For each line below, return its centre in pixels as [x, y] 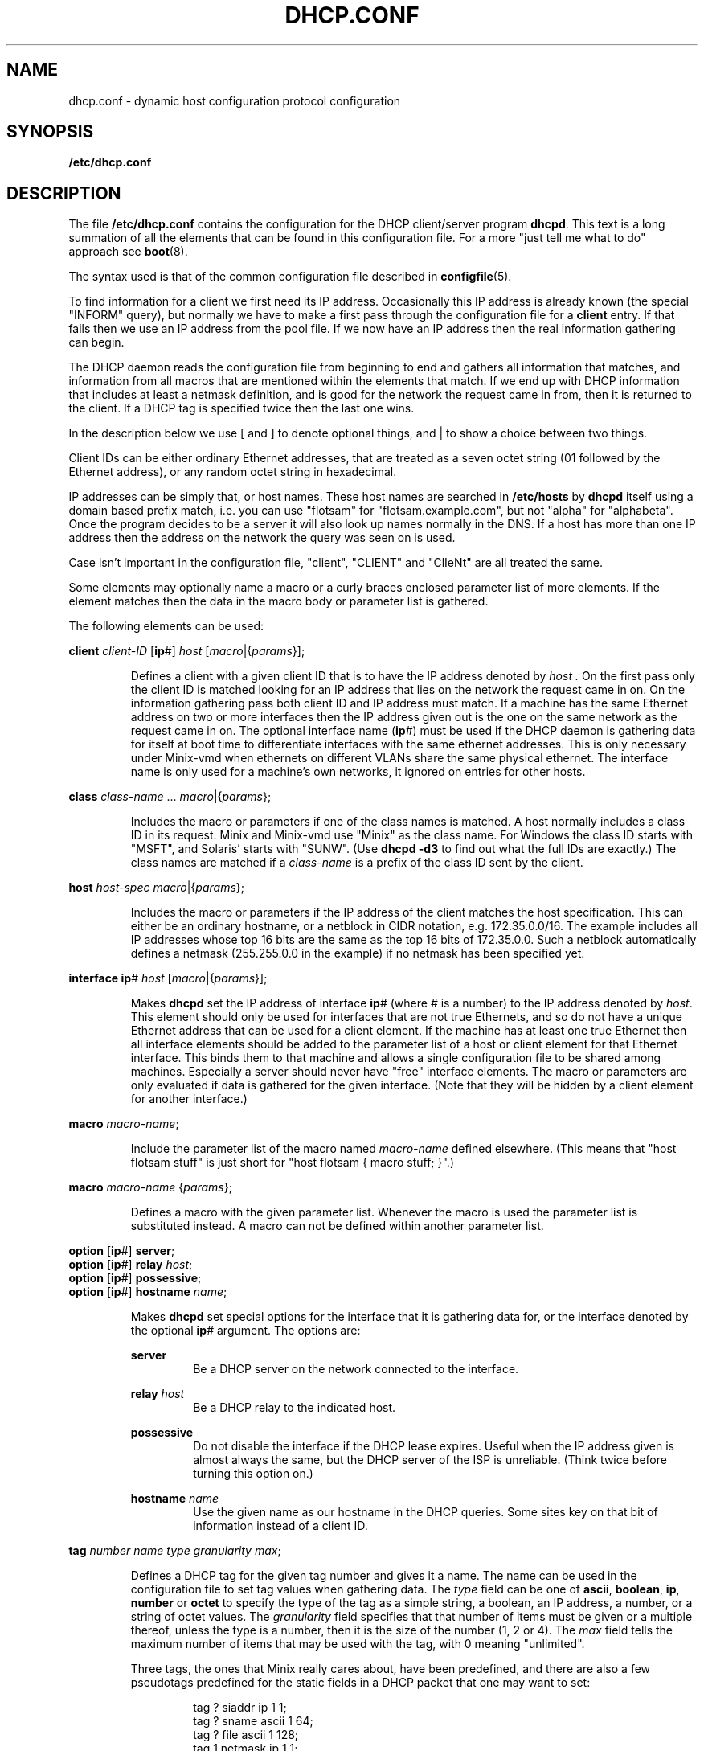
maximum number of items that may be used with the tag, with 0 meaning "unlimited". [358, 1644]
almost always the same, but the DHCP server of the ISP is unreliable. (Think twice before [430, 1460]
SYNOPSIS [50, 132]
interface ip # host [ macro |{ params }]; [168, 978]
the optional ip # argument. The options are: [246, 1331]
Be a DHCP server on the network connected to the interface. [356, 1369]
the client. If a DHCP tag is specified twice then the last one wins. [241, 408]
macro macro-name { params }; [150, 1187]
